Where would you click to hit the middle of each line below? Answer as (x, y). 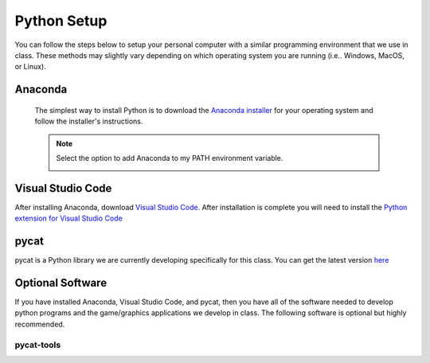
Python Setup (61, 21)
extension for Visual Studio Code (68, 218)
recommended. (40, 324)
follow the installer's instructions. (89, 121)
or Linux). (31, 67)
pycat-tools (38, 345)
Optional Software (61, 283)
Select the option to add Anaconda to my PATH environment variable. (170, 158)
